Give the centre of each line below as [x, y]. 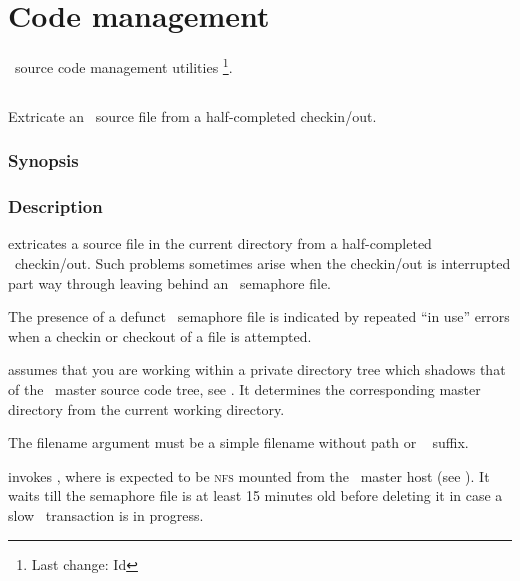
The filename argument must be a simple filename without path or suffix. [238, 442]
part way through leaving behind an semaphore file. [170, 282]
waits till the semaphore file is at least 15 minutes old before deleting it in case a [255, 495]
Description [55, 206]
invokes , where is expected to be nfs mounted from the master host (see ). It [249, 475]
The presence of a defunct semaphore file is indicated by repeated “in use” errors [259, 316]
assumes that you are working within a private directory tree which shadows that [257, 369]
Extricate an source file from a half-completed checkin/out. [192, 115]
